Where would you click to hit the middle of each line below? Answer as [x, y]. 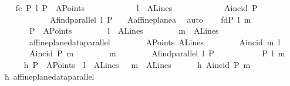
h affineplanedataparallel [49, 76]
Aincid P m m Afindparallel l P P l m [157, 53]
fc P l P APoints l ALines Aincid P [136, 8]
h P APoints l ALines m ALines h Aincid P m [137, 64]
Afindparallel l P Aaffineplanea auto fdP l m [150, 19]
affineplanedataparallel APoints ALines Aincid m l [155, 42]
